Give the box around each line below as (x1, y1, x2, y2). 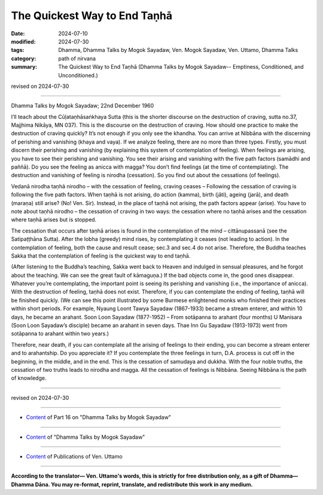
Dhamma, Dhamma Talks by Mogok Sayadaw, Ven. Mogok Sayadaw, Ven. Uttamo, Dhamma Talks (58, 47, 298, 54)
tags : (11, 47, 25, 54)
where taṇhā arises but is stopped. (11, 216, 97, 224)
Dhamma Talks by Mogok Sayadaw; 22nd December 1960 (11, 102, 154, 109)
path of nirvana (58, 54, 96, 62)
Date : (11, 30, 25, 37)
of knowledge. (11, 374, 47, 382)
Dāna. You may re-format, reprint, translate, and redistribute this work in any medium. (35, 481, 254, 488)
